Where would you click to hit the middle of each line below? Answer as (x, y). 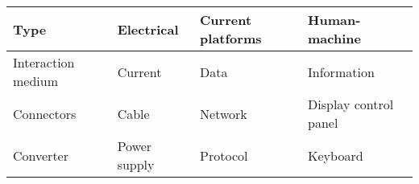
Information (341, 72)
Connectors (45, 113)
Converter (41, 155)
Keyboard (336, 155)
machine (334, 38)
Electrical (148, 29)
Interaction (44, 62)
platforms (231, 38)
